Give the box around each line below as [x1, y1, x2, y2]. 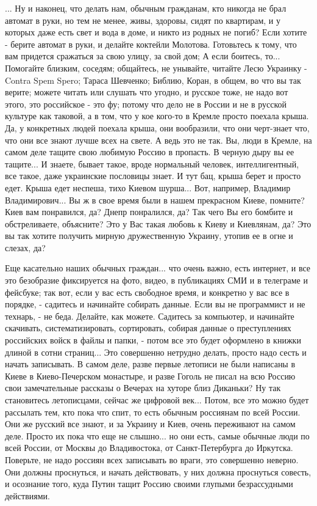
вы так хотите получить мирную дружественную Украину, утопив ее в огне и [5, 229, 293, 242]
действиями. [5, 489, 50, 502]
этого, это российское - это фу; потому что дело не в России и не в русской [5, 97, 287, 110]
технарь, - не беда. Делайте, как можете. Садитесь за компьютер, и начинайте [5, 309, 294, 322]
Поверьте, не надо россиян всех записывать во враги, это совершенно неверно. [5, 453, 299, 466]
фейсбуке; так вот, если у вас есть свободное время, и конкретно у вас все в [5, 285, 290, 298]
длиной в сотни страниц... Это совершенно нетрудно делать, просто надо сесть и [5, 345, 307, 358]
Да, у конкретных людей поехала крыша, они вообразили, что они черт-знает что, [5, 121, 310, 134]
